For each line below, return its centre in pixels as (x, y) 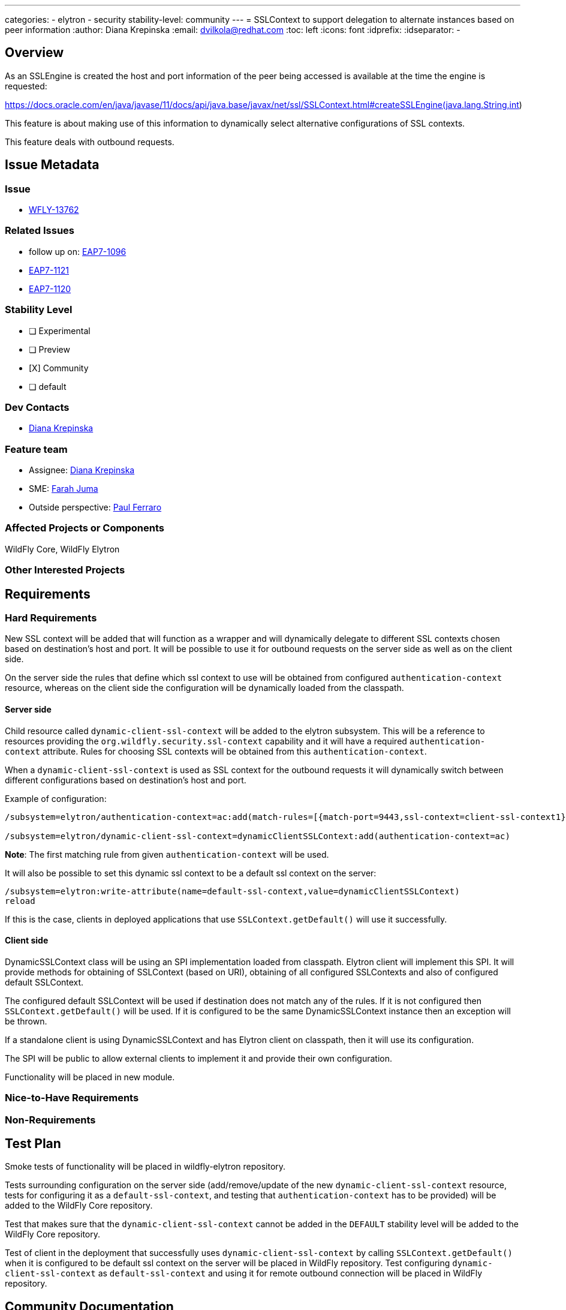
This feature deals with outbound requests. (90, 142)
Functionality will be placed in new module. (90, 1077)
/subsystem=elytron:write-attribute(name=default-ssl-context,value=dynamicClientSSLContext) (232, 891)
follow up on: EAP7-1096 (78, 251)
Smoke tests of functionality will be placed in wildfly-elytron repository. (145, 1167)
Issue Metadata (52, 165)
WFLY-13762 (54, 210)
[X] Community (59, 368)
